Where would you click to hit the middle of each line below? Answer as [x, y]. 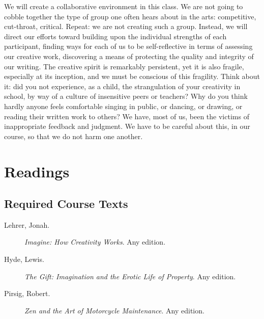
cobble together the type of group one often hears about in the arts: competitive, [130, 16]
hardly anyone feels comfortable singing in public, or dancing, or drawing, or [123, 106]
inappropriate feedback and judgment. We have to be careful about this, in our [127, 126]
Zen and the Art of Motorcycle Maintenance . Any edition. [114, 310]
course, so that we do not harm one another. [74, 136]
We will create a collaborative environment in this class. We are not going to [124, 6]
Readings [37, 171]
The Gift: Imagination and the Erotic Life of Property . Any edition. [130, 276]
